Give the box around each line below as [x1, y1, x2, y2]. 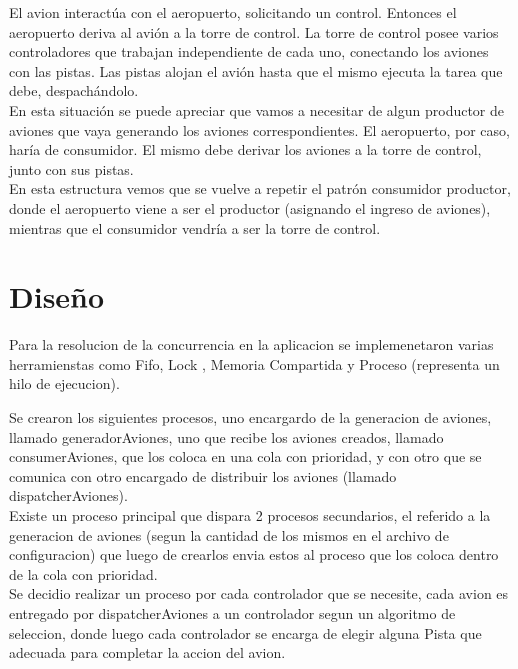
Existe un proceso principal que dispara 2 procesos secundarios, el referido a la [9, 505, 491, 525]
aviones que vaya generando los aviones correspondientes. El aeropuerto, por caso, [9, 119, 510, 140]
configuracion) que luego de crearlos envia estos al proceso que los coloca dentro [9, 544, 499, 565]
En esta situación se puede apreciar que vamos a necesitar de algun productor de [9, 99, 505, 120]
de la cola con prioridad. [9, 563, 158, 584]
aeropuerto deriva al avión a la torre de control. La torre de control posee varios [9, 21, 499, 42]
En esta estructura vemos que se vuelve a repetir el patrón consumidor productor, [9, 178, 511, 199]
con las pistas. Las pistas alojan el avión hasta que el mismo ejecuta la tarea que [9, 60, 503, 81]
